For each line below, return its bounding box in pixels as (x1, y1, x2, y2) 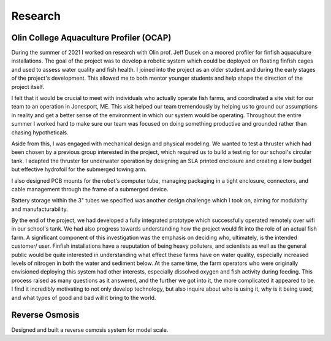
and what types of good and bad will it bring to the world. (11, 294, 156, 301)
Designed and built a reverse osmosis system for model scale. (11, 326, 169, 334)
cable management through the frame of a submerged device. (11, 185, 169, 193)
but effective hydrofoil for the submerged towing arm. (11, 166, 147, 173)
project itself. (11, 83, 45, 90)
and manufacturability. (11, 205, 69, 213)
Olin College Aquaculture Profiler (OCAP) (11, 33, 172, 43)
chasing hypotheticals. (11, 129, 69, 136)
